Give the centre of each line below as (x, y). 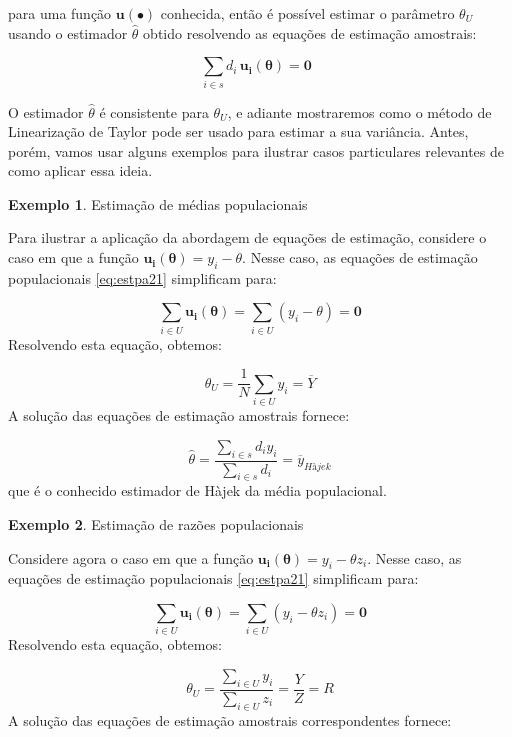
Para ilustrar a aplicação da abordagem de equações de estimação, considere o (247, 237)
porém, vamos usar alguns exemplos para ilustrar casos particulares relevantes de (256, 150)
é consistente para (154, 111)
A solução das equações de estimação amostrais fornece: (179, 415)
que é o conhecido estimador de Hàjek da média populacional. (197, 490)
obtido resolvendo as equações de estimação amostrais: (310, 32)
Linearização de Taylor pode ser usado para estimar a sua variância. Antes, (238, 131)
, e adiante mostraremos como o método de (359, 111)
